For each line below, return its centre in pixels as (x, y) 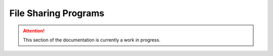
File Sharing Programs (57, 13)
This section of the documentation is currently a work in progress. (92, 40)
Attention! (34, 31)
